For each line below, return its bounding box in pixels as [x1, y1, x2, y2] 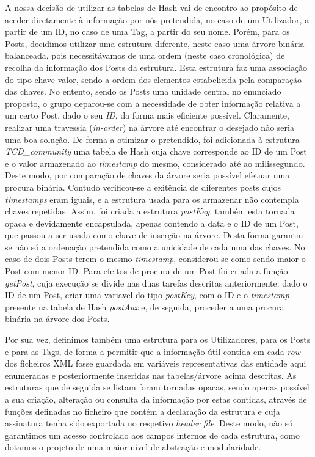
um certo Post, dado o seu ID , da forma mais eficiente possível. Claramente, [5, 109, 289, 122]
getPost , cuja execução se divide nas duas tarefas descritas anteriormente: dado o [5, 276, 308, 289]
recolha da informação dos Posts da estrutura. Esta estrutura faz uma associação [5, 60, 308, 73]
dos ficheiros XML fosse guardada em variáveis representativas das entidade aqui [5, 357, 306, 370]
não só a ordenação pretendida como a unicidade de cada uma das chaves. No [15, 240, 305, 253]
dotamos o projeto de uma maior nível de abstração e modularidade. [5, 441, 261, 453]
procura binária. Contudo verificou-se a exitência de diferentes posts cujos [5, 180, 281, 193]
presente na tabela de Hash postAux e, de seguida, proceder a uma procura [5, 300, 284, 313]
